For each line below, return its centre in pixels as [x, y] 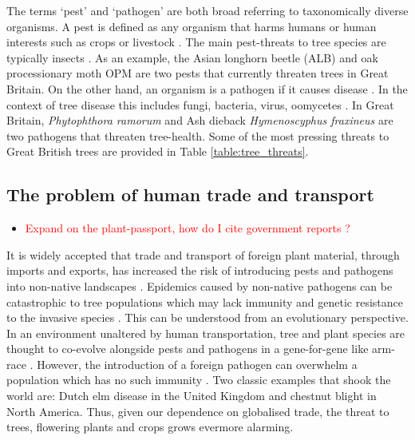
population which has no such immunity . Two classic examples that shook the [199, 380]
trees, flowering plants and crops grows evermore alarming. [150, 427]
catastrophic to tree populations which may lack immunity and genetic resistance [205, 301]
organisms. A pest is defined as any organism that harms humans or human [192, 26]
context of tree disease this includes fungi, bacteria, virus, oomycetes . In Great [200, 104]
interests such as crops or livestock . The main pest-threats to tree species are [196, 42]
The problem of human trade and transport [190, 194]
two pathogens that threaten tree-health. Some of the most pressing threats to [198, 135]
